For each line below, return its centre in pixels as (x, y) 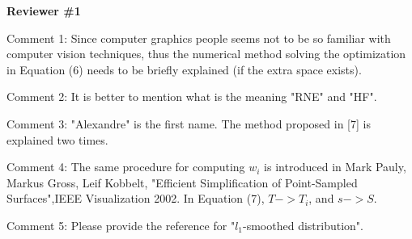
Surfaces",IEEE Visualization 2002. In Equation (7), (136, 198)
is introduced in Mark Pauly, (335, 167)
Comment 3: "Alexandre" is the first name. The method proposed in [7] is (189, 123)
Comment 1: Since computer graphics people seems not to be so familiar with (199, 38)
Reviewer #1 (44, 10)
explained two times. (57, 139)
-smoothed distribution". (303, 225)
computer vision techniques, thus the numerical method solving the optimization (206, 54)
